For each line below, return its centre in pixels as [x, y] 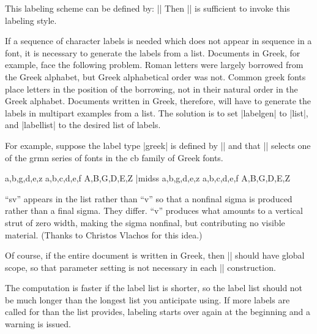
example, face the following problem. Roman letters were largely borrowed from [154, 65]
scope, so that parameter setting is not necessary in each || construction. [140, 267]
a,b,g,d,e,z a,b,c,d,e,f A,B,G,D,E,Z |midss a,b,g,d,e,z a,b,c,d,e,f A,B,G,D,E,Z [147, 178]
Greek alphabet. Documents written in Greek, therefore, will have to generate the [158, 101]
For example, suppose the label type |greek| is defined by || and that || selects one [158, 145]
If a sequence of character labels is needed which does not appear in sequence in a [158, 41]
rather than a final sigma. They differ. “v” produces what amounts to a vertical [154, 211]
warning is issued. [38, 324]
